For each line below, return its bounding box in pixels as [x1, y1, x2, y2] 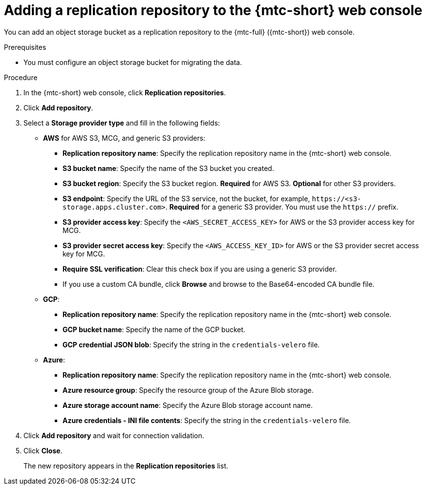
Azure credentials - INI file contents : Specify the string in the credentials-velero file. [63, 416, 351, 425]
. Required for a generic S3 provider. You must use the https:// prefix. [165, 202, 399, 211]
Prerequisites [4, 43, 46, 51]
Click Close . [23, 446, 63, 455]
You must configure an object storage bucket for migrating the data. [23, 58, 242, 66]
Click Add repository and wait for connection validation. [23, 431, 204, 440]
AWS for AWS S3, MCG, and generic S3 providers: [43, 133, 206, 142]
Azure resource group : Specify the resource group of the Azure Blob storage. [63, 385, 314, 394]
